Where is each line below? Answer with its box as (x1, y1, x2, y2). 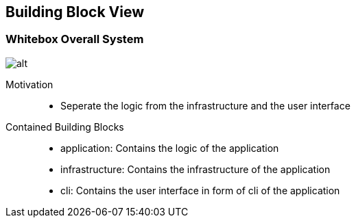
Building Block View (5, 3, 145, 21)
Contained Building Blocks (5, 120, 124, 133)
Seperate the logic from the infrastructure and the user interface (60, 99, 351, 112)
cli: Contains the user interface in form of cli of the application (60, 184, 340, 196)
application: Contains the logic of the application (60, 142, 279, 154)
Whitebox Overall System (5, 32, 144, 47)
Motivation (5, 78, 54, 90)
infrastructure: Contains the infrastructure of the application (60, 163, 331, 175)
